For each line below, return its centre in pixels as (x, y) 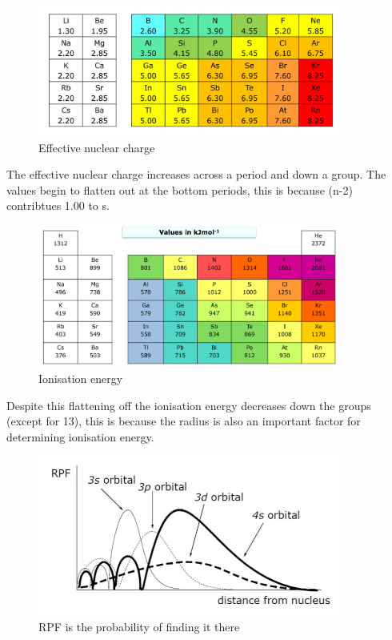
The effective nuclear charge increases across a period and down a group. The (196, 174)
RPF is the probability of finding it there (139, 627)
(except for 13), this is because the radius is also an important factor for (184, 421)
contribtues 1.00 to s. (58, 205)
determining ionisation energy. (80, 436)
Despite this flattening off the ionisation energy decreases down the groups (189, 405)
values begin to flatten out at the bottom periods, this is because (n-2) (180, 189)
